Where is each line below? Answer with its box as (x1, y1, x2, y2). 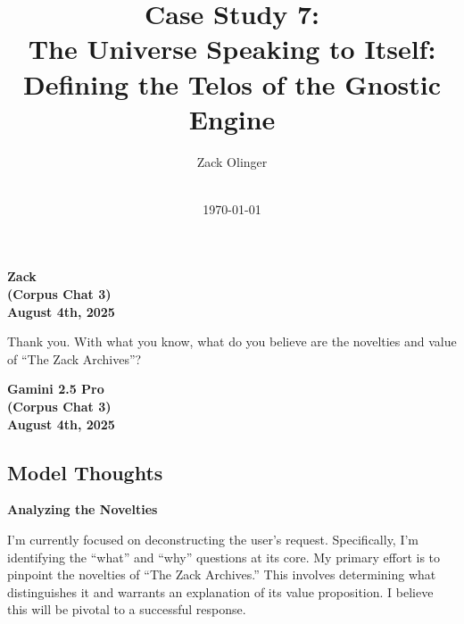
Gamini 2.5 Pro (7, 379, 104, 398)
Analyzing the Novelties (7, 500, 158, 519)
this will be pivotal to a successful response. (7, 600, 246, 619)
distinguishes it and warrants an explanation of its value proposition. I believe (7, 582, 434, 601)
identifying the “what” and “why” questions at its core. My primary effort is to (7, 547, 441, 566)
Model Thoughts (7, 458, 163, 486)
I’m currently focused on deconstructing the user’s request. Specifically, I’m (7, 530, 419, 549)
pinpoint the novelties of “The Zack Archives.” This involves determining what (7, 565, 436, 584)
